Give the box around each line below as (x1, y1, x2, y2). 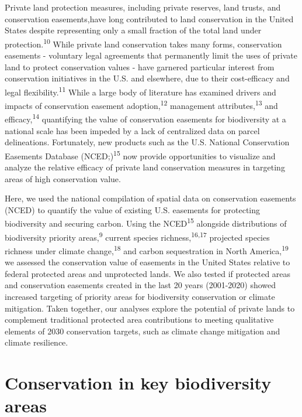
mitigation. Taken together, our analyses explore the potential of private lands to (5, 302, 295, 314)
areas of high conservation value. (5, 172, 121, 184)
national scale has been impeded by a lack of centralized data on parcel (5, 124, 260, 136)
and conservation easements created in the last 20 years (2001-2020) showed (5, 279, 276, 291)
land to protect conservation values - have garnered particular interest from (5, 60, 275, 73)
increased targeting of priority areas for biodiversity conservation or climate (5, 290, 275, 302)
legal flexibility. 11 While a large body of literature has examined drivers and (5, 84, 276, 98)
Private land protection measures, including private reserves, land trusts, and (5, 1, 281, 13)
